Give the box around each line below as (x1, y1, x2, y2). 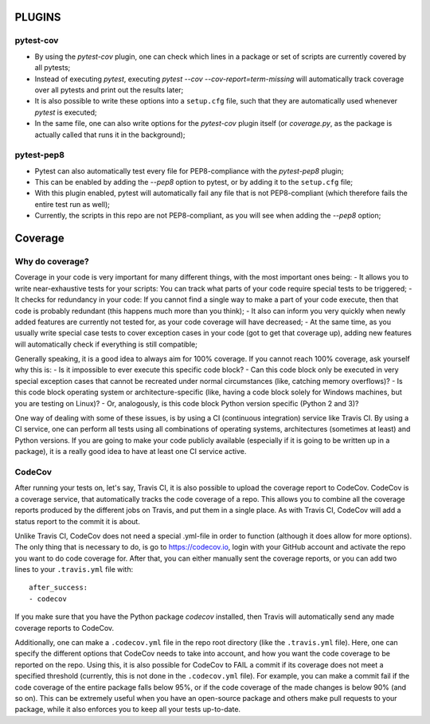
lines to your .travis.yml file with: (14, 565, 134, 574)
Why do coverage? (14, 256, 89, 267)
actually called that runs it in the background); (34, 130, 186, 139)
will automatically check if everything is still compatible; (14, 339, 198, 349)
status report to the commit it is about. (14, 516, 141, 526)
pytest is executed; (34, 108, 97, 117)
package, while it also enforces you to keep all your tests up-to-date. (14, 705, 241, 714)
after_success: (29, 583, 88, 593)
